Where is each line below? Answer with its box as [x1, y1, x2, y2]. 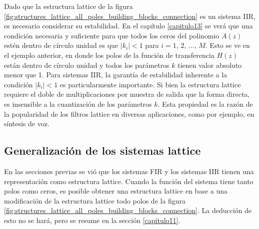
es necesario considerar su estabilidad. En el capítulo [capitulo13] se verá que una [4, 20, 253, 31]
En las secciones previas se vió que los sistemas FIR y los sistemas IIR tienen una [4, 166, 254, 176]
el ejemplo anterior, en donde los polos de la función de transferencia [4, 49, 214, 60]
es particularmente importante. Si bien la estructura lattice [59, 79, 241, 89]
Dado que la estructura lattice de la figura [4, 1, 133, 11]
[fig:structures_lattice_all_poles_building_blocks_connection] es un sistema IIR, [4, 10, 255, 21]
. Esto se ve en [205, 40, 250, 50]
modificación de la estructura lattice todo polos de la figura [4, 195, 186, 206]
